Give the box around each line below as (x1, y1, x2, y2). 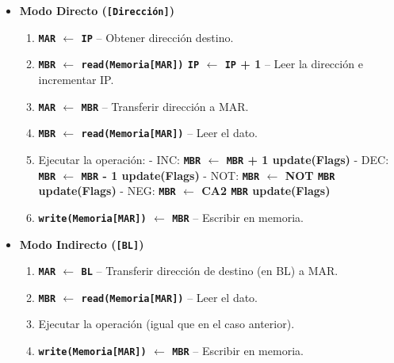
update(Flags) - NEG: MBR (38, 182, 176, 199)
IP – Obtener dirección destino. (81, 29, 234, 45)
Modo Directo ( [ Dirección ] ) (19, 2, 174, 18)
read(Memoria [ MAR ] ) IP (81, 59, 200, 71)
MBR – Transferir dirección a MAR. (81, 97, 249, 114)
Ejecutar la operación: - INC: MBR (38, 151, 201, 167)
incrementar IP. (38, 71, 114, 87)
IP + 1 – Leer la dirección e (224, 55, 363, 72)
